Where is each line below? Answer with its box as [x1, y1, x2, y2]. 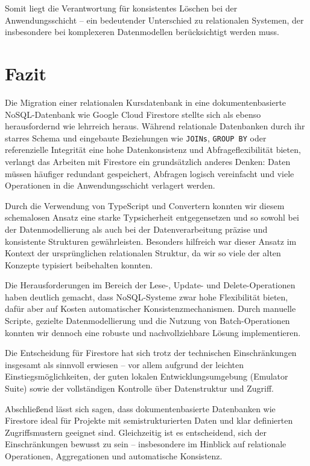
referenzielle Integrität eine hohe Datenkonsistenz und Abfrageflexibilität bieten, [5, 143, 301, 156]
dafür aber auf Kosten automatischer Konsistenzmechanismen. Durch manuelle [5, 302, 296, 315]
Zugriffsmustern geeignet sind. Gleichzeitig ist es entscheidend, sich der [5, 426, 267, 438]
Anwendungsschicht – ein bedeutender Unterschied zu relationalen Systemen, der [5, 13, 304, 26]
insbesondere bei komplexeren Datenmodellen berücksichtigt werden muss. [5, 25, 279, 38]
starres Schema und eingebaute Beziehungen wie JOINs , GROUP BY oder [5, 131, 267, 144]
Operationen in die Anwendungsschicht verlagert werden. [5, 179, 215, 192]
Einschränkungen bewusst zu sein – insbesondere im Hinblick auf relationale [5, 438, 286, 450]
